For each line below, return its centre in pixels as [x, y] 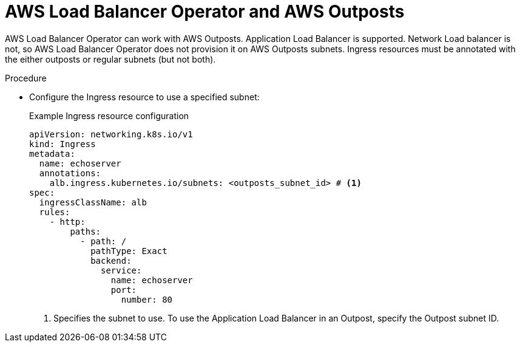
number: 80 [147, 299]
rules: [55, 212]
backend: [111, 260]
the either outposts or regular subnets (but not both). [110, 59]
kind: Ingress [62, 144]
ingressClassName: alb [93, 202]
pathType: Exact [129, 251]
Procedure [26, 78]
